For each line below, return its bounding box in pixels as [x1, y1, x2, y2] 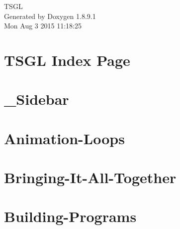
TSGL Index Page [4, 49, 130, 70]
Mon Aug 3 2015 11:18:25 [4, 20, 82, 31]
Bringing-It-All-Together [4, 167, 177, 188]
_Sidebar [4, 89, 69, 109]
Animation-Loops [4, 128, 125, 148]
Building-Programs [4, 206, 137, 227]
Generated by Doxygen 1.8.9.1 [4, 10, 96, 21]
